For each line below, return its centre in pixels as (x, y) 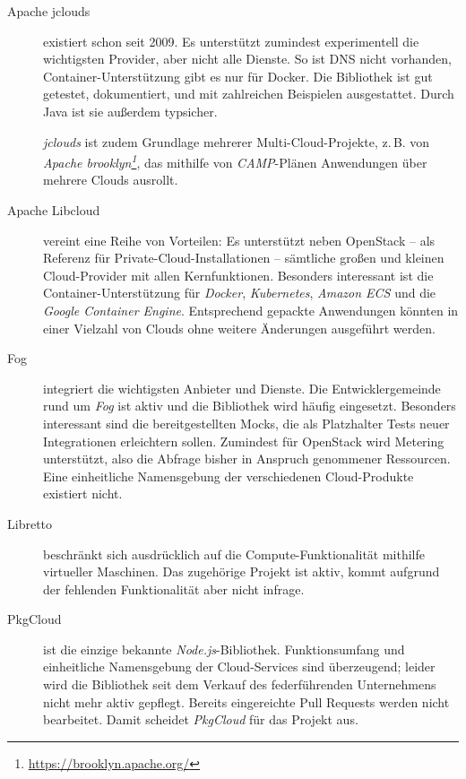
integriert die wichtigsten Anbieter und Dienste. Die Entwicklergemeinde (242, 388)
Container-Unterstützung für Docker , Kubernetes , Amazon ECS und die (240, 293)
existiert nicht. (83, 493)
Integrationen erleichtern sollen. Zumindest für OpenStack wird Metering (244, 441)
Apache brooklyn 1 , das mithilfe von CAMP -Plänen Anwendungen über (235, 161)
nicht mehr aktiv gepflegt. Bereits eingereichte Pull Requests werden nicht (246, 701)
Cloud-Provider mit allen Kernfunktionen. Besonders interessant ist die (238, 275)
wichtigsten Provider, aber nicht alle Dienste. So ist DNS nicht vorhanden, (247, 59)
